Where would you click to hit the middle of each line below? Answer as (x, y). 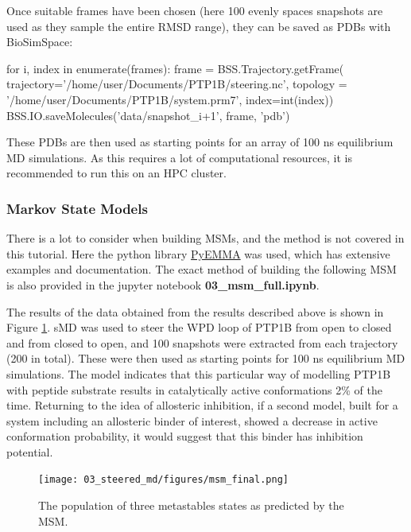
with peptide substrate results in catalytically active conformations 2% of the (195, 389)
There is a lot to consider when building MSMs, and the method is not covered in (205, 238)
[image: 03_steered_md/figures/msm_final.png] (163, 480)
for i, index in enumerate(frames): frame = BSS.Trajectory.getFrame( (175, 68)
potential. (30, 451)
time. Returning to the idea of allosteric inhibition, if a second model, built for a (202, 405)
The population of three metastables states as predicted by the (191, 505)
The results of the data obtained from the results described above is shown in (195, 311)
